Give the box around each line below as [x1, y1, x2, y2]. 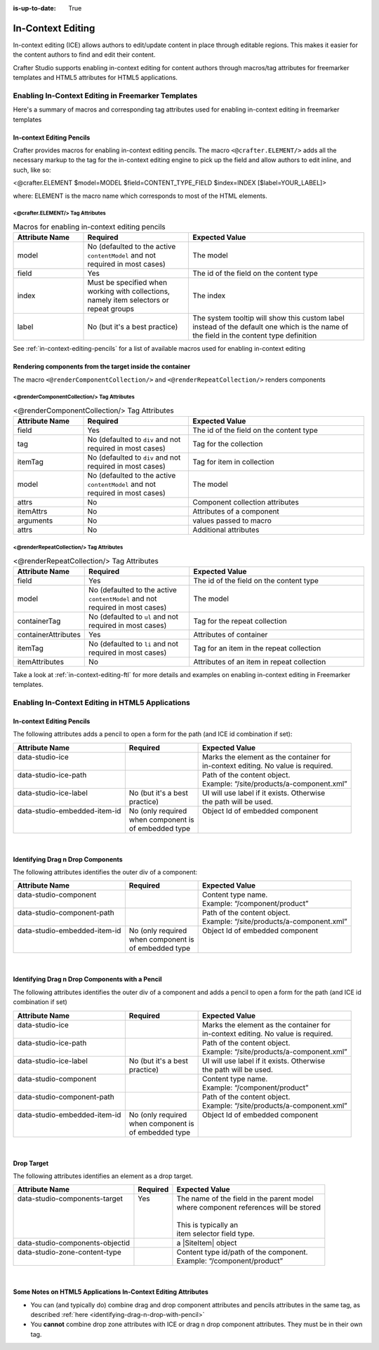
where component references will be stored [176, 1203, 321, 1212]
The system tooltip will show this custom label [192, 313, 345, 323]
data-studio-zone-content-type [17, 1248, 122, 1257]
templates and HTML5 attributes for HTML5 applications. [13, 74, 178, 82]
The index [192, 291, 226, 301]
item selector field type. [176, 1229, 255, 1238]
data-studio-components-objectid [17, 1238, 130, 1248]
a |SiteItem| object [176, 1238, 237, 1248]
